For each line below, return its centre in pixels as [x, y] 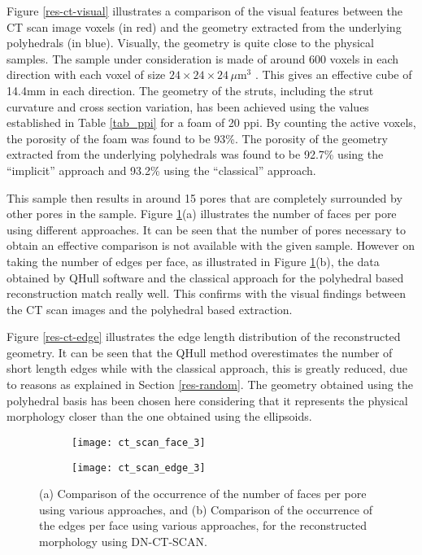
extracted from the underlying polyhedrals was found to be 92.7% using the [195, 154]
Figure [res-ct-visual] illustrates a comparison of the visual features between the [205, 11]
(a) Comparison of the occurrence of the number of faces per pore [203, 494]
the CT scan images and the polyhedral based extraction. [150, 309]
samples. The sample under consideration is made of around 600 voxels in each [202, 58]
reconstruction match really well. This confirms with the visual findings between [206, 293]
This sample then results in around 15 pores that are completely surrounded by [204, 197]
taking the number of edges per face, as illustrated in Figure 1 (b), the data [193, 261]
